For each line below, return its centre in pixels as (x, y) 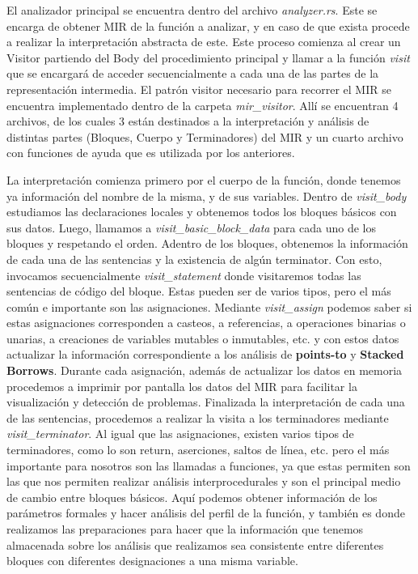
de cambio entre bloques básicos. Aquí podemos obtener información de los (192, 497)
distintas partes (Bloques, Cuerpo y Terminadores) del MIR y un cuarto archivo (205, 136)
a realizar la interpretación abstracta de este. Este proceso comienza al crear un (204, 42)
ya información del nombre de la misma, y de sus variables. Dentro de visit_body (207, 196)
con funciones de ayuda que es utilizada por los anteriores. (151, 153)
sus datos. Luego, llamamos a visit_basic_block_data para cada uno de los (192, 227)
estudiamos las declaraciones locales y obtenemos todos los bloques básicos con (202, 212)
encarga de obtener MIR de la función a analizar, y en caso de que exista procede (208, 26)
